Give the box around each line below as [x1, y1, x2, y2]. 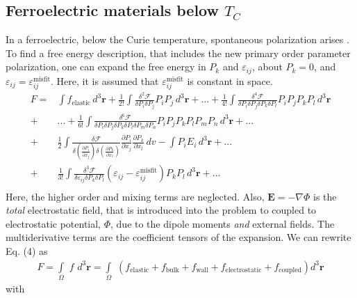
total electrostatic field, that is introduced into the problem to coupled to [6, 203, 317, 217]
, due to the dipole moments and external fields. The [110, 216, 335, 230]
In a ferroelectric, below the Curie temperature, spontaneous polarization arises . [6, 32, 349, 47]
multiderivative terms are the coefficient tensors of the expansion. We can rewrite [6, 230, 351, 244]
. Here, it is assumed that [51, 73, 159, 88]
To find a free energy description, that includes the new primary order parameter [6, 45, 351, 60]
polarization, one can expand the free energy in [6, 59, 206, 74]
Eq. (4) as [6, 243, 48, 258]
